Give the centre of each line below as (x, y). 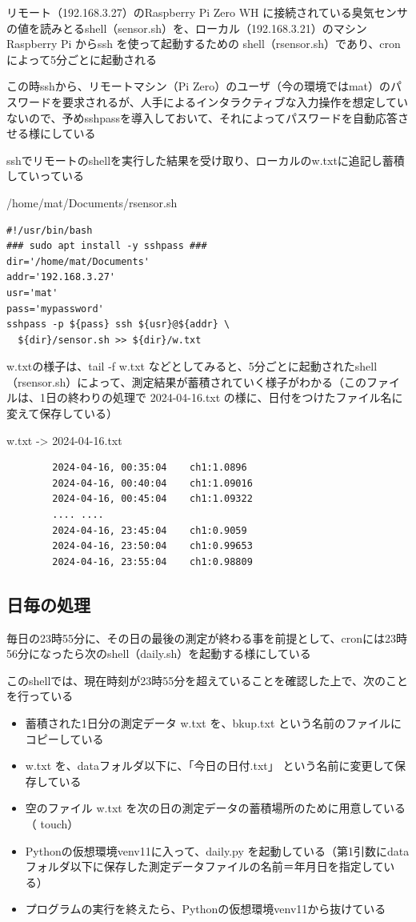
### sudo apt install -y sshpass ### (107, 246)
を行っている (40, 696)
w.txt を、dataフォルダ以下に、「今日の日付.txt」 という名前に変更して (210, 766)
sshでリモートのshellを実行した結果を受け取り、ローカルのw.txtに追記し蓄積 (206, 160)
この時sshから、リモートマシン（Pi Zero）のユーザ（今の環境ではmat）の (198, 86)
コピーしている (64, 738)
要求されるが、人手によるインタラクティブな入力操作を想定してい (235, 101)
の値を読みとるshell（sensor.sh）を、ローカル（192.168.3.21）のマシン (187, 28)
